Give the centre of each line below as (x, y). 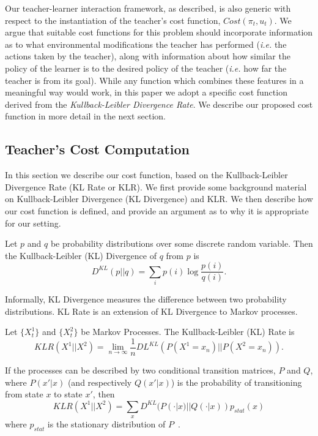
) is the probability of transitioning (236, 382)
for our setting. (33, 223)
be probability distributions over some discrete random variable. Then (182, 243)
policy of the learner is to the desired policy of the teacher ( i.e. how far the (146, 68)
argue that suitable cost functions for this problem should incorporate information (159, 32)
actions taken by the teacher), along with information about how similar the (148, 56)
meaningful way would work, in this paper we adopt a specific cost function (146, 92)
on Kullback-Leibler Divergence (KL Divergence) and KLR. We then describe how (159, 199)
